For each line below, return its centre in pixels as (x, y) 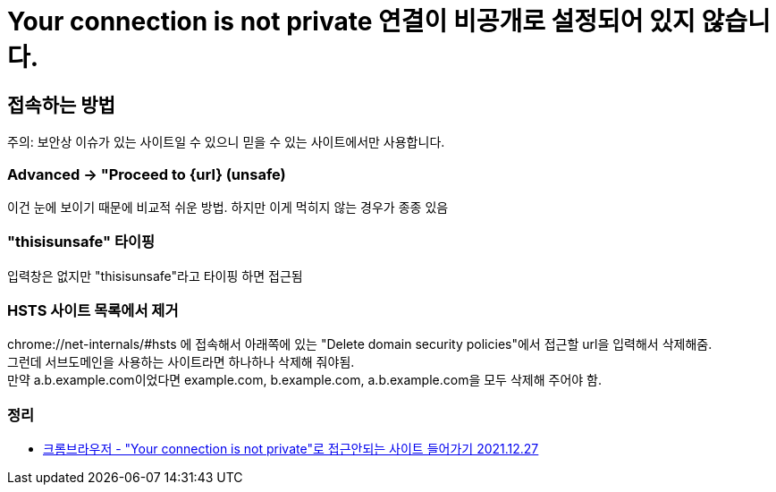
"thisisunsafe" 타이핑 (81, 242)
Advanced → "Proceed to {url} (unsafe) (147, 174)
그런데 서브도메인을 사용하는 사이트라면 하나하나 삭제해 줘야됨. (181, 362)
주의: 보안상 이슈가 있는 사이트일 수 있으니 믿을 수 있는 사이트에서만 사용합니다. (226, 142)
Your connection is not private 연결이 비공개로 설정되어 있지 (351, 21)
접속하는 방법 (61, 105)
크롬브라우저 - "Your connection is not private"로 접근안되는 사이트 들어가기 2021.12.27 (291, 449)
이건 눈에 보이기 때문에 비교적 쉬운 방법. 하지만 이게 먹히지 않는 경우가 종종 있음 (228, 207)
